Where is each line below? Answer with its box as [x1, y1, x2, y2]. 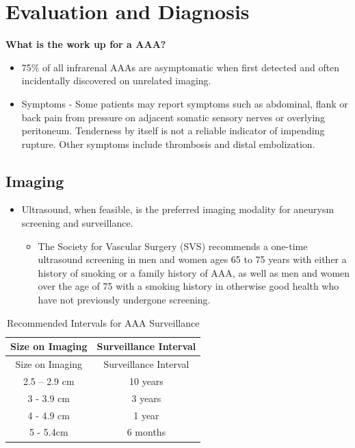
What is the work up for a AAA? [5, 37, 166, 51]
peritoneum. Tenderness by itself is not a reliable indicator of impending [21, 123, 325, 138]
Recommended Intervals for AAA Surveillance [6, 315, 200, 329]
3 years [131, 390, 161, 405]
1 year [133, 408, 159, 422]
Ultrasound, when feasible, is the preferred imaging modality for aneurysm [21, 202, 334, 216]
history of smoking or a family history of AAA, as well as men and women [38, 265, 350, 279]
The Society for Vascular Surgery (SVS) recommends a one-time [38, 238, 308, 253]
